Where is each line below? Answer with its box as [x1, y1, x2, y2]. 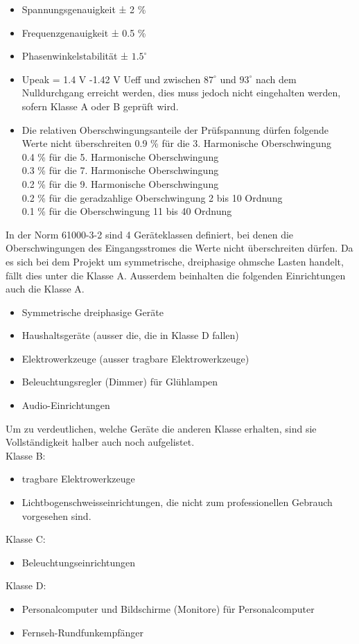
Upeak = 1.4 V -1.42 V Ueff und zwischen [21, 71, 201, 86]
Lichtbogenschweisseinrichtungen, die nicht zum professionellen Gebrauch [21, 495, 333, 510]
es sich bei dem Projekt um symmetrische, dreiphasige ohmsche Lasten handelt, [6, 254, 344, 268]
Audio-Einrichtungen [21, 398, 110, 412]
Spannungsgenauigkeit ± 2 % [21, 2, 146, 16]
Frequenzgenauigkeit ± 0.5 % [21, 25, 146, 40]
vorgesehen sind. [21, 508, 91, 523]
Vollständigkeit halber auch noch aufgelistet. [6, 435, 195, 449]
